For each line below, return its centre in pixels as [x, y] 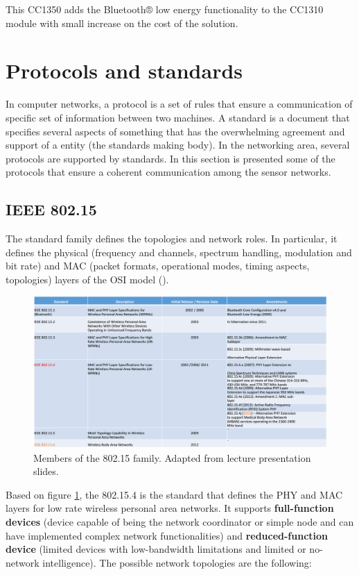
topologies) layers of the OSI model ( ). [87, 279]
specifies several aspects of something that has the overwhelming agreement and [175, 131]
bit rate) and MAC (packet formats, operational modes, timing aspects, [158, 266]
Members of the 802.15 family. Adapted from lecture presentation [172, 457]
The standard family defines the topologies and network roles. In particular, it [172, 239]
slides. [46, 471]
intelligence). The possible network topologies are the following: [177, 562]
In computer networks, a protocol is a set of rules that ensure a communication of [179, 104]
